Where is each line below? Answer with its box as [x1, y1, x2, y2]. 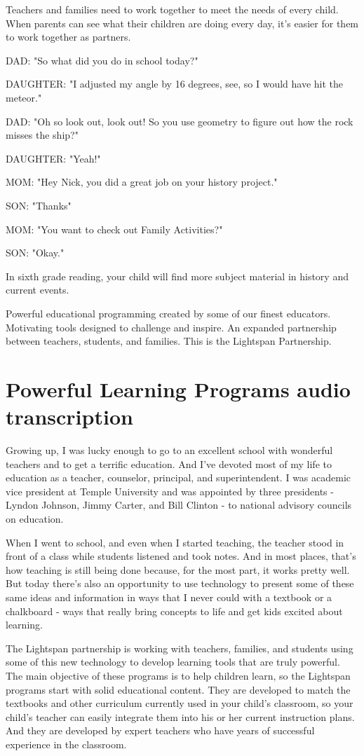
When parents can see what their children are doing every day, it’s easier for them [6, 15, 359, 30]
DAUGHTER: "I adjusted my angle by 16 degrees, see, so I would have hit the [6, 76, 344, 91]
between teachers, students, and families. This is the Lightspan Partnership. [6, 334, 332, 348]
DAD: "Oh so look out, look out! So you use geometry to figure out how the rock [6, 114, 353, 128]
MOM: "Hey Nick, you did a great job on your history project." [6, 174, 278, 189]
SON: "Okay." [6, 245, 65, 260]
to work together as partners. [6, 29, 131, 44]
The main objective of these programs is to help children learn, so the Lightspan [6, 668, 351, 682]
